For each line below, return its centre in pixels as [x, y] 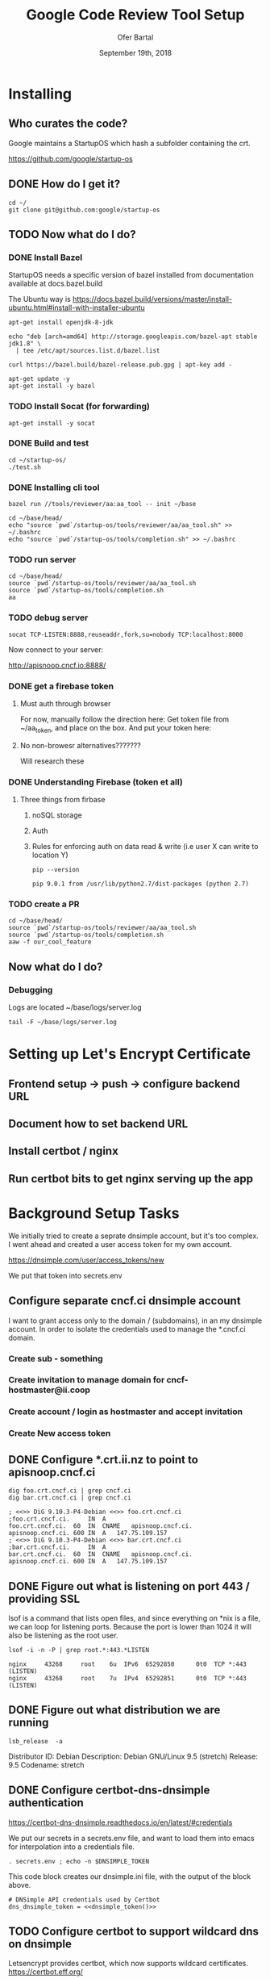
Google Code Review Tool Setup [135, 15]
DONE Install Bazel [46, 257]
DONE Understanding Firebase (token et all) [96, 782]
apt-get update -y [39, 379]
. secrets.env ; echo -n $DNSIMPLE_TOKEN [79, 1861]
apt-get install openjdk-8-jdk [61, 323]
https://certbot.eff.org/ [46, 1972]
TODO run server [42, 560]
